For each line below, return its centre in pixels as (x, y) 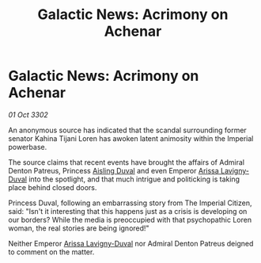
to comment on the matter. (51, 252)
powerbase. (28, 147)
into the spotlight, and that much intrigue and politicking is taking (134, 179)
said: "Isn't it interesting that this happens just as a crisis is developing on (128, 211)
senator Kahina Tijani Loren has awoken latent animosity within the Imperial (131, 138)
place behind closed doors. (53, 187)
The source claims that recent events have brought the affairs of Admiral (127, 162)
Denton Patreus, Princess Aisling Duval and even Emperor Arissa (113, 170)
